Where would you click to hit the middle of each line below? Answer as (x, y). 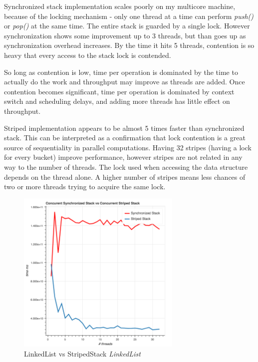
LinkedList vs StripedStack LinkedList (82, 354)
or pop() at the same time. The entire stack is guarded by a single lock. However (127, 26)
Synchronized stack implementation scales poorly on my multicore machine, (120, 6)
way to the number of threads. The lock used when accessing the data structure (126, 167)
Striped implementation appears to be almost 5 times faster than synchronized (124, 128)
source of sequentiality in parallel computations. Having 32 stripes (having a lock (128, 147)
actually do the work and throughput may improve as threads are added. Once (125, 82)
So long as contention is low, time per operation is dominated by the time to (121, 72)
